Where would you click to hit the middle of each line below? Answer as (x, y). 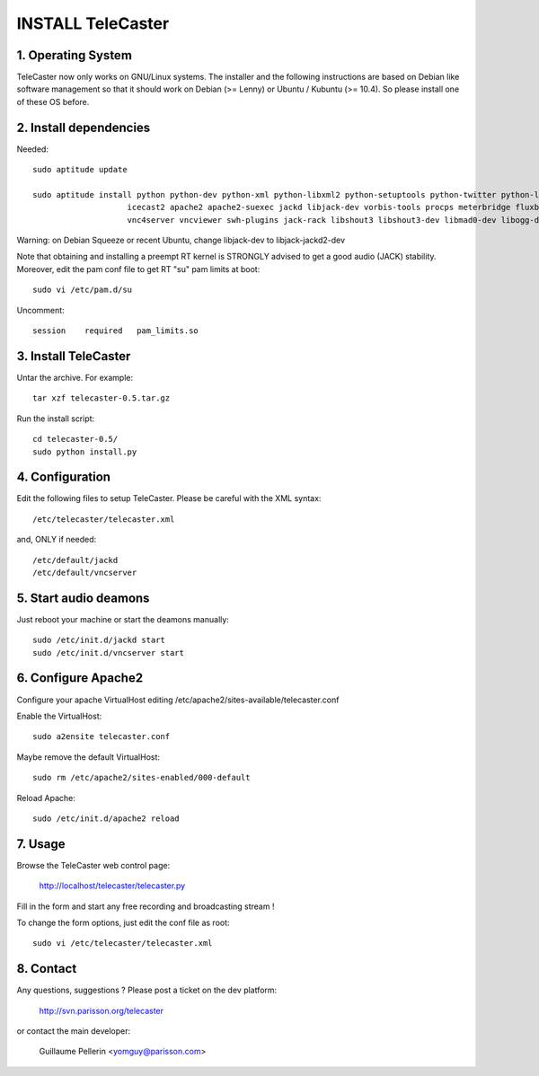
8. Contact (47, 969)
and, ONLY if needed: (57, 540)
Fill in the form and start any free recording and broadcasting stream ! (146, 906)
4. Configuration (64, 477)
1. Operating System (74, 55)
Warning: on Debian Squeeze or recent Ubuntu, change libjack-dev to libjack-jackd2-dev (181, 240)
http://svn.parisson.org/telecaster (102, 1010)
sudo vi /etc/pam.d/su (83, 290)
